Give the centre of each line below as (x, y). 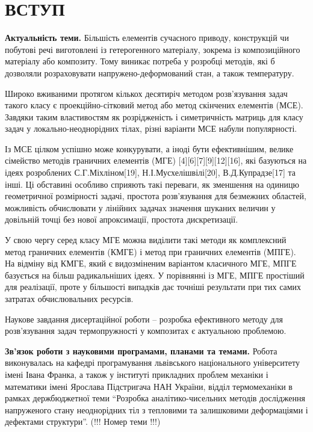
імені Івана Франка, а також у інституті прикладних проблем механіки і (137, 374)
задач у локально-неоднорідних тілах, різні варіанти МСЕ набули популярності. (151, 128)
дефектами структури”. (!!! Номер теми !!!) (83, 421)
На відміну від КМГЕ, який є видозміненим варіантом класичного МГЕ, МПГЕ (151, 263)
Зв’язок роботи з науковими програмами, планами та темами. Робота (141, 350)
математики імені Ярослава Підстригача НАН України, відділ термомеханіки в (149, 386)
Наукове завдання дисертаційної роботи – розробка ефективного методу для (144, 319)
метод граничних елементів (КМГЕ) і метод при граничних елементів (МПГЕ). (150, 251)
